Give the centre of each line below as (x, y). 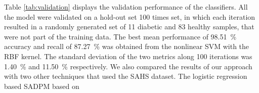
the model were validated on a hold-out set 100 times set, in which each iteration (130, 16)
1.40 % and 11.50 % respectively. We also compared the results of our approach (128, 66)
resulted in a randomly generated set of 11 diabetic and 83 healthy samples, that (129, 27)
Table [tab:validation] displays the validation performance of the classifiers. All (126, 7)
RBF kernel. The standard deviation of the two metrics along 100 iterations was (128, 56)
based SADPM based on (42, 86)
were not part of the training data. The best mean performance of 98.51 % (120, 36)
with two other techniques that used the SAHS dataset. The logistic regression (126, 76)
